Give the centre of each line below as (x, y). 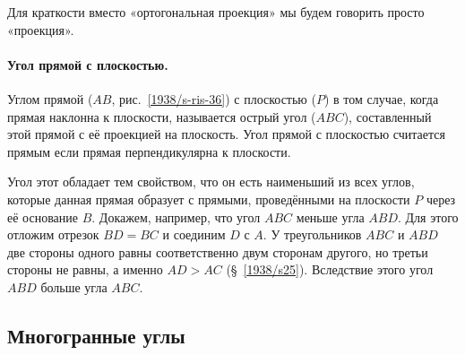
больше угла (74, 286)
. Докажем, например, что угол (176, 216)
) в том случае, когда (381, 98)
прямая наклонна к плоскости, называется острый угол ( (162, 116)
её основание (43, 216)
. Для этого (428, 216)
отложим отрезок (53, 234)
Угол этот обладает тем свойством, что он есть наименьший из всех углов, (211, 182)
